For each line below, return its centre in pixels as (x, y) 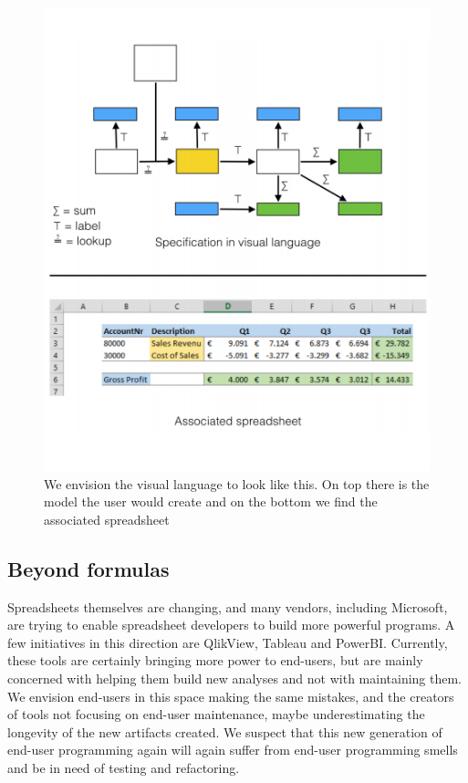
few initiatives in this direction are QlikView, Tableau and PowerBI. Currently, (228, 642)
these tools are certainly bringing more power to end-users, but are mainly (215, 660)
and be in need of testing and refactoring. (124, 767)
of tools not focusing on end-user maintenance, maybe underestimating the (216, 714)
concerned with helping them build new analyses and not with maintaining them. (235, 679)
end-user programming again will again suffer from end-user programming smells (233, 750)
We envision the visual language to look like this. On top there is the (237, 483)
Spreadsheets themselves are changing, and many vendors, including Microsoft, (228, 606)
